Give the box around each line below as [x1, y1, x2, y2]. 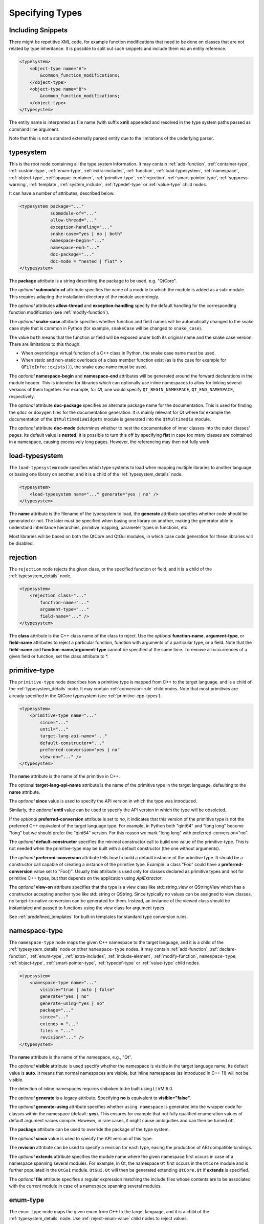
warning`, [9, 182, 28, 188]
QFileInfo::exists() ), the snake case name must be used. [21, 364, 147, 370]
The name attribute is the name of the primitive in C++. [9, 773, 120, 779]
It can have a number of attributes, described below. [9, 190, 114, 196]
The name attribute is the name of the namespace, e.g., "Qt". [9, 1054, 132, 1060]
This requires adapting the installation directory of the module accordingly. [9, 294, 159, 300]
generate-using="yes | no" [40, 1000, 105, 1006]
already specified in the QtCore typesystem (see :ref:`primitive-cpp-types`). [9, 693, 162, 699]
